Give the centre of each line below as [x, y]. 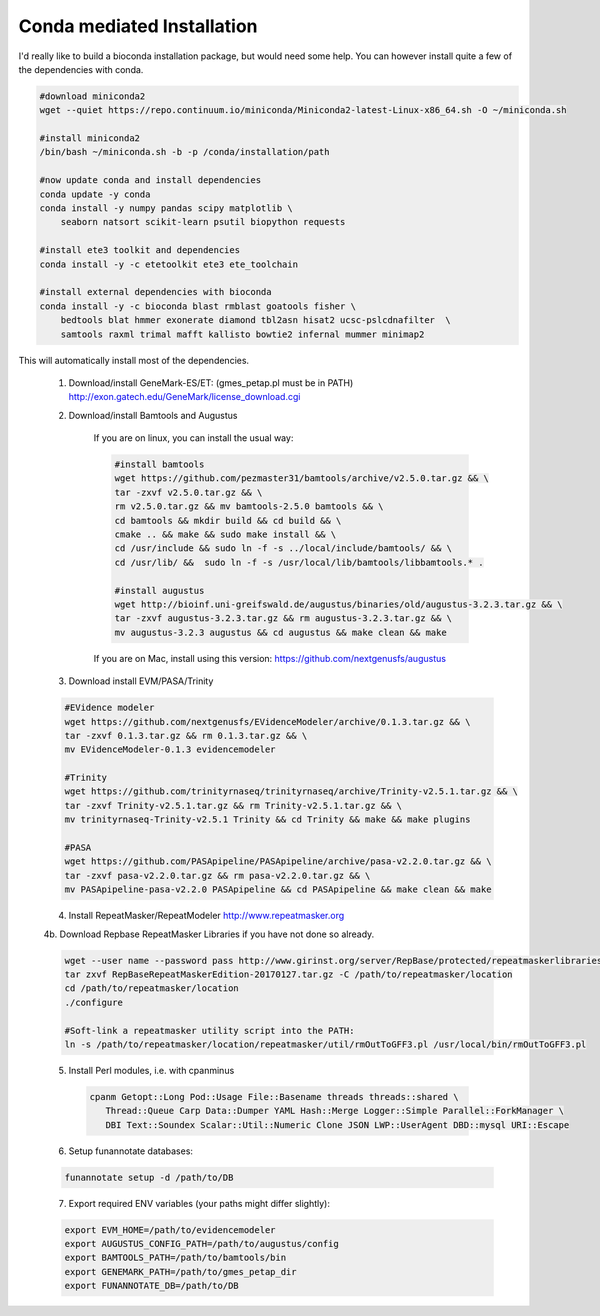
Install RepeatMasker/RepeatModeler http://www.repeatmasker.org [206, 916]
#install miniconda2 [89, 138]
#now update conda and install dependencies [150, 180]
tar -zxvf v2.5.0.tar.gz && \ [188, 492]
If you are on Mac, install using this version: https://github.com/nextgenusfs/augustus [270, 658]
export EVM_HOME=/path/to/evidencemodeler [170, 1229]
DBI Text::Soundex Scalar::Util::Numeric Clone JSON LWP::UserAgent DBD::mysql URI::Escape [337, 1124]
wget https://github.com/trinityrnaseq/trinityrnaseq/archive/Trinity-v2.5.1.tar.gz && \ [291, 791]
